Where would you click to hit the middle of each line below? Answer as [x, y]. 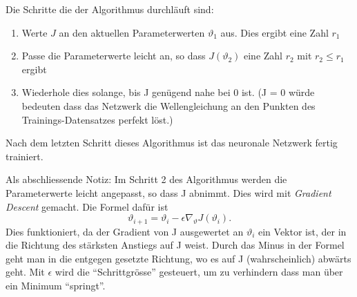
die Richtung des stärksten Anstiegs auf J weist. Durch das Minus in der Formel [175, 245]
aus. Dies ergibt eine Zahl [274, 32]
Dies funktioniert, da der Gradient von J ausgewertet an [125, 231]
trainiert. [25, 156]
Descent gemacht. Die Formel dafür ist [87, 206]
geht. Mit [25, 272]
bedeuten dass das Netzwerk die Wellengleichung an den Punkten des [168, 105]
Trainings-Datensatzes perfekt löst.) [97, 119]
